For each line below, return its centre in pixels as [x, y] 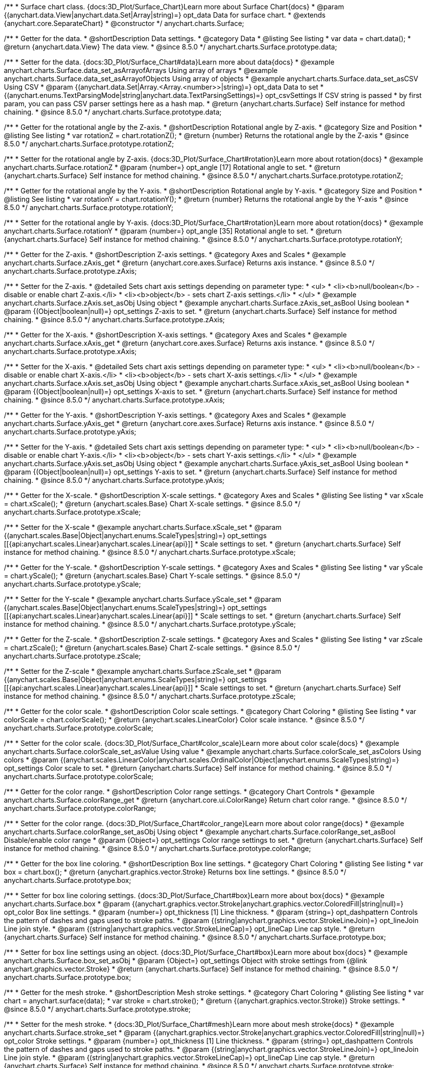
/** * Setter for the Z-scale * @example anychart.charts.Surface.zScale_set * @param [143, 671]
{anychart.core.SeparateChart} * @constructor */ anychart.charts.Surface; [124, 23]
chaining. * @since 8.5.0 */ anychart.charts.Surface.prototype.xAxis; [114, 400]
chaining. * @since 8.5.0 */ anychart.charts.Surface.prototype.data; [113, 112]
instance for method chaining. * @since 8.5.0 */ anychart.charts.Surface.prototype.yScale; [150, 624]
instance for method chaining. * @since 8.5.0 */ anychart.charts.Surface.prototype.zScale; [150, 696]
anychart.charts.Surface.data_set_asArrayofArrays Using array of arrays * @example [141, 70]
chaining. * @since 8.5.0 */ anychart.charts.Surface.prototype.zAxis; [114, 320]
